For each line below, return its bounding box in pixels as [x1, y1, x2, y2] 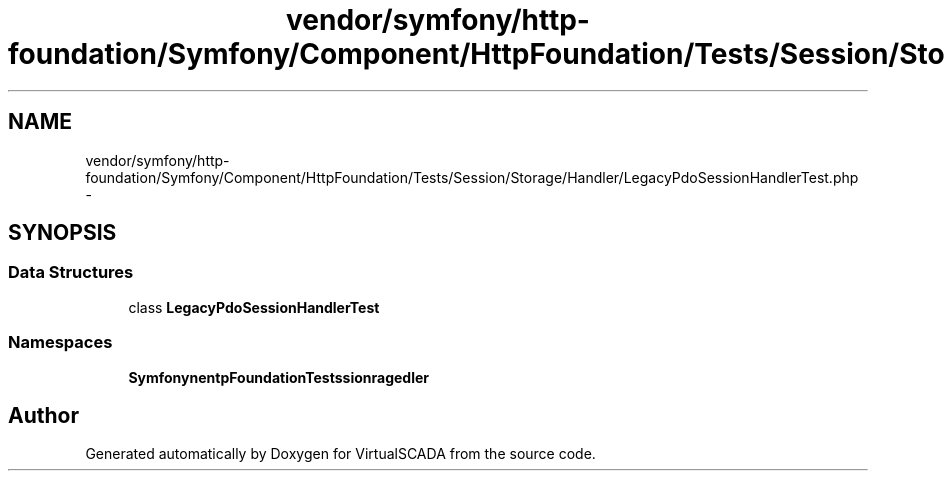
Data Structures [8, 262, 134, 283]
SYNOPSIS [8, 220, 117, 246]
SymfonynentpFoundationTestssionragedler [128, 368, 429, 386]
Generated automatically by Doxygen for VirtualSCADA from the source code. [85, 445, 596, 463]
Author [8, 402, 79, 428]
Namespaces [8, 332, 113, 353]
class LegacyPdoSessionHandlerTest [128, 298, 380, 316]
